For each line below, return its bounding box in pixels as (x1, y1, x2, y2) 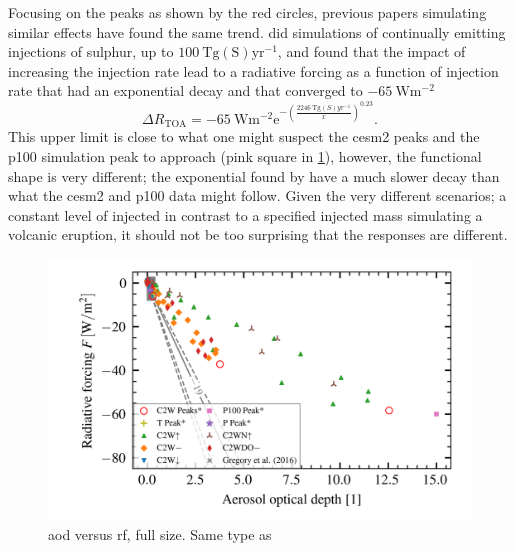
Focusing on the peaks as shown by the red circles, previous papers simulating (8, 2, 487, 22)
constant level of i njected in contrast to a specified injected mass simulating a (8, 204, 483, 225)
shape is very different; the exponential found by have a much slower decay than (8, 165, 500, 186)
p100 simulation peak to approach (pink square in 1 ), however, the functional (8, 146, 482, 167)
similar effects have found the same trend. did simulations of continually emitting (8, 21, 506, 42)
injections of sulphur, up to (8, 41, 174, 62)
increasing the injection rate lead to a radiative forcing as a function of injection (8, 60, 499, 81)
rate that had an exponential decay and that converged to (8, 80, 363, 101)
